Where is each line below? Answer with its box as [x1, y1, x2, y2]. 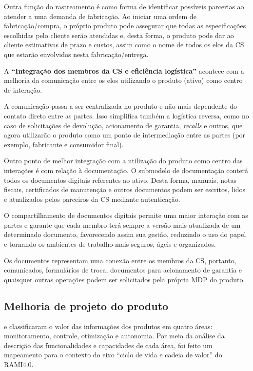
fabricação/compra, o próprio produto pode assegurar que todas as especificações [4, 20, 246, 31]
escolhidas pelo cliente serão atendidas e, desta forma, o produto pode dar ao [4, 30, 234, 40]
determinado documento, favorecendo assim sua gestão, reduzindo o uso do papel [4, 229, 246, 239]
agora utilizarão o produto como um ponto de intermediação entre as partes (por [4, 130, 246, 140]
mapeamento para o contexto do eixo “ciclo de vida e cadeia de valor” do [4, 350, 222, 360]
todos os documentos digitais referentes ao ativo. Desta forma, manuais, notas [4, 175, 236, 185]
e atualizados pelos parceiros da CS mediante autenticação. [4, 194, 180, 204]
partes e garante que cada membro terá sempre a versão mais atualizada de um [4, 219, 241, 230]
